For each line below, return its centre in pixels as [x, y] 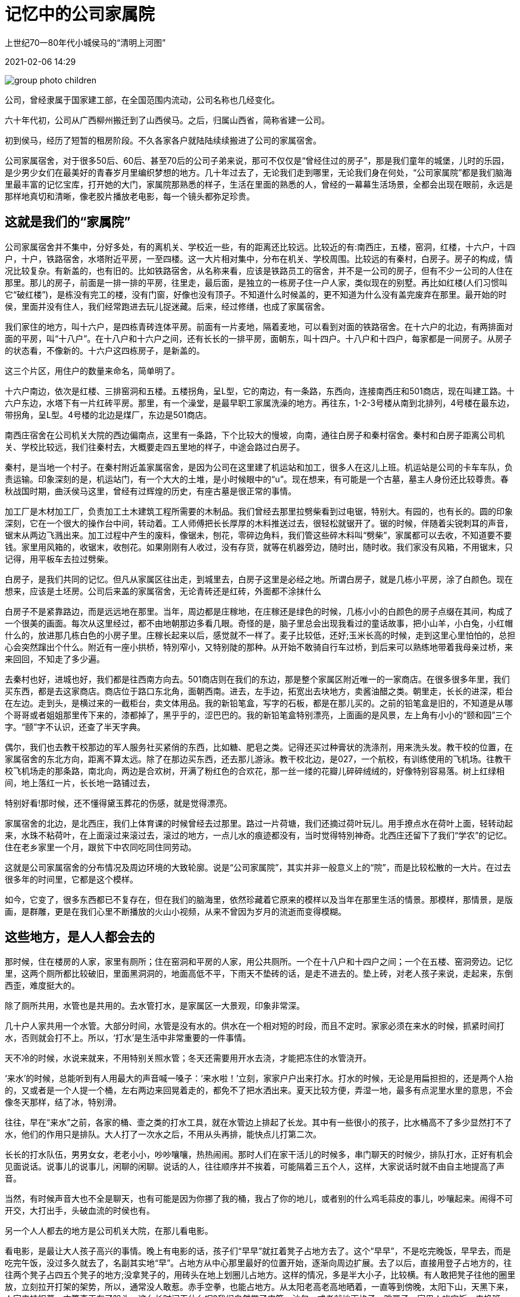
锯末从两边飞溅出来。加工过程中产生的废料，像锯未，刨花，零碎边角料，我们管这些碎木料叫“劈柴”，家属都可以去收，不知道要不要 [259, 535]
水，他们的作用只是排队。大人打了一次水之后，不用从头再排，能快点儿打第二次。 [163, 1134]
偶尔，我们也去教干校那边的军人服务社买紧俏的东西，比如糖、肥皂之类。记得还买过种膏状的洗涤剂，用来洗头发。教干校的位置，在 [259, 747]
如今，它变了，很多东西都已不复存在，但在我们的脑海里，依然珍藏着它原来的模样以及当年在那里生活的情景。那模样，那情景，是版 [259, 899]
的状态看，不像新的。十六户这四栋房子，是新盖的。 [105, 350]
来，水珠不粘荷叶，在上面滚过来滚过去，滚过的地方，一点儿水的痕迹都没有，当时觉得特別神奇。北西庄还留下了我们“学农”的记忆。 [259, 835]
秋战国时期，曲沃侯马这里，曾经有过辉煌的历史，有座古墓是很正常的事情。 [151, 491]
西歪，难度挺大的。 [42, 986]
